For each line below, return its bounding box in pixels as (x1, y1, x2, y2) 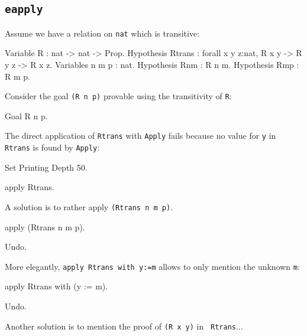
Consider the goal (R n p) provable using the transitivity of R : (5, 90, 232, 102)
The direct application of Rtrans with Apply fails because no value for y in (5, 129, 276, 142)
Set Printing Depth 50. (5, 161, 88, 173)
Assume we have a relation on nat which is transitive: (5, 27, 200, 39)
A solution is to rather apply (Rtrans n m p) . (5, 200, 173, 213)
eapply (5, 3, 43, 16)
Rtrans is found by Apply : (5, 141, 100, 154)
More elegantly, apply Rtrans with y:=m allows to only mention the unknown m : (5, 260, 300, 272)
